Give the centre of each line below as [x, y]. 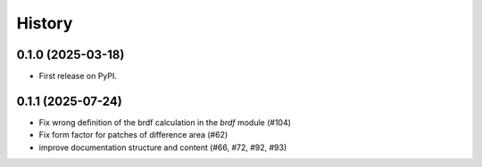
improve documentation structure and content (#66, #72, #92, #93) [163, 147]
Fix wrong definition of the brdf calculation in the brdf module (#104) [165, 122]
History [45, 23]
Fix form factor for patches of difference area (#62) [133, 135]
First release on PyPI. [78, 76]
